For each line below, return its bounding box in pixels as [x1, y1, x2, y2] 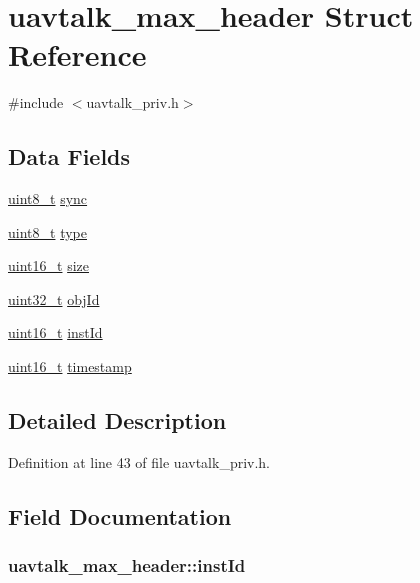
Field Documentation [8, 500, 232, 531]
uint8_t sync [8, 188, 88, 209]
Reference [8, 34, 147, 75]
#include [8, 92, 64, 113]
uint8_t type [8, 221, 87, 242]
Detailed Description [8, 405, 227, 436]
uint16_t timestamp [8, 356, 132, 377]
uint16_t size [8, 255, 89, 276]
